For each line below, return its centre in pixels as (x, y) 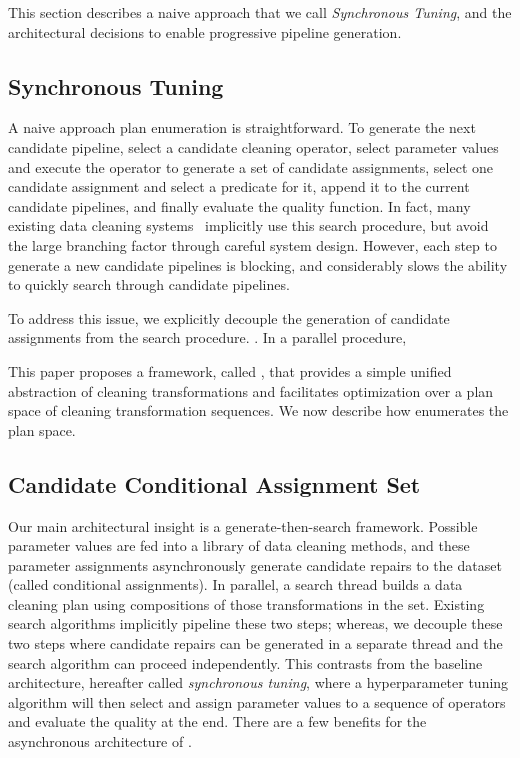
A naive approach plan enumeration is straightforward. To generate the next (242, 127)
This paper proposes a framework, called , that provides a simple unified (230, 370)
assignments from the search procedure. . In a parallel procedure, (207, 337)
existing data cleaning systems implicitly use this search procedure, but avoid (248, 225)
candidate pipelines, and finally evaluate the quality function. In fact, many (239, 205)
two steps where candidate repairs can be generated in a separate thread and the (255, 643)
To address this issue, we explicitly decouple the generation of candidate (229, 317)
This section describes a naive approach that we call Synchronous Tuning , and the (260, 12)
